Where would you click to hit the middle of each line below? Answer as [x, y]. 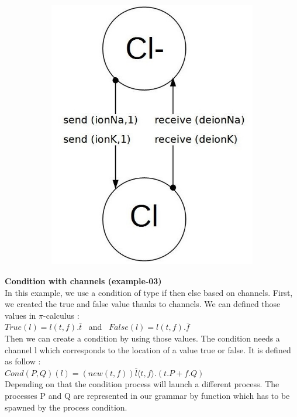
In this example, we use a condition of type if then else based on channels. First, [149, 292]
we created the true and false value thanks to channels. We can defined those [143, 304]
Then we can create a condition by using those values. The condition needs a [142, 338]
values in [20, 315]
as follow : [23, 361]
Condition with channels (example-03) [83, 281]
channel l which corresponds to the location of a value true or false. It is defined [148, 349]
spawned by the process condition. [66, 407]
